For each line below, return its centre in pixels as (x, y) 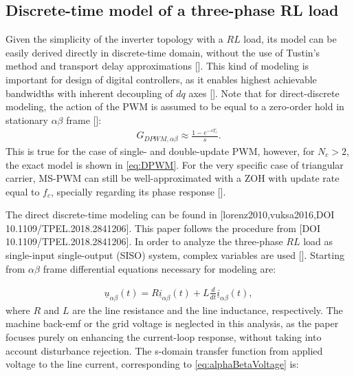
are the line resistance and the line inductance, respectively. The (208, 310)
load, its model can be (290, 39)
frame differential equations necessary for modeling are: (159, 268)
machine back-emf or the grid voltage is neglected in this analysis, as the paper (172, 323)
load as (318, 241)
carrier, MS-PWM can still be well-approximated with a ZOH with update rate (173, 178)
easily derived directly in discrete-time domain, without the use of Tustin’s (163, 52)
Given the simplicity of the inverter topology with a (114, 39)
